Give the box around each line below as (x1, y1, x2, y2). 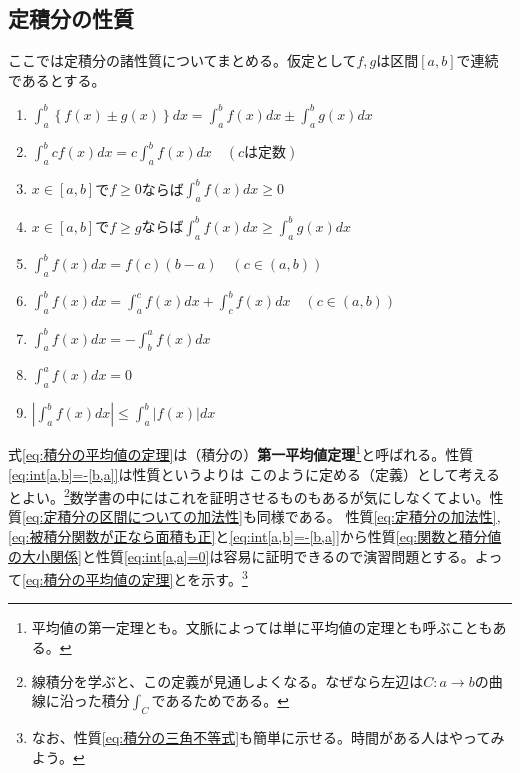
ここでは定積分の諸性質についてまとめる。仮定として (8, 50, 357, 71)
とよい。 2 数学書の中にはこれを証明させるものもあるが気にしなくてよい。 (8, 484, 490, 507)
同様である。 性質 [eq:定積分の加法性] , (256, 506, 501, 527)
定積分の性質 (8, 3, 134, 34)
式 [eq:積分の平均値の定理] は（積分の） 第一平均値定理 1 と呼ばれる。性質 (8, 441, 474, 464)
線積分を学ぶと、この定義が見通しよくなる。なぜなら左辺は (31, 670, 424, 691)
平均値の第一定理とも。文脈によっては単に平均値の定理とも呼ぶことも (31, 617, 493, 638)
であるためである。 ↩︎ (151, 690, 290, 711)
